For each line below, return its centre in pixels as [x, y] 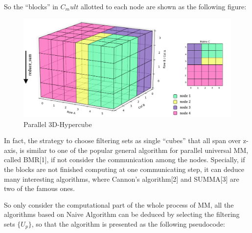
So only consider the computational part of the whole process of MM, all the [119, 204]
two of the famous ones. [39, 188]
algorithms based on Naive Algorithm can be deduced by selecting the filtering [122, 214]
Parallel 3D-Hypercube [58, 124]
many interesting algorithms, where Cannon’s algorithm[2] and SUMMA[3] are [122, 179]
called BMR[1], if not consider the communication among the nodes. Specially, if [125, 159]
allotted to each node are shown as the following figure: [163, 6]
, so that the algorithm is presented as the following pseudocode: [128, 224]
